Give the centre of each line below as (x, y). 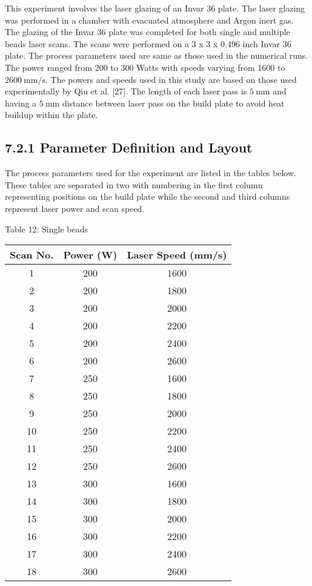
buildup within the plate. (51, 115)
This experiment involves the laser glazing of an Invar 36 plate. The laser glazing (155, 8)
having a (21, 103)
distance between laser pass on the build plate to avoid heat (173, 103)
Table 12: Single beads (46, 229)
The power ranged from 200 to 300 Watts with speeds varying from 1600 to (145, 67)
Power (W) (90, 255)
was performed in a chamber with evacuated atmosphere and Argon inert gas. (149, 20)
